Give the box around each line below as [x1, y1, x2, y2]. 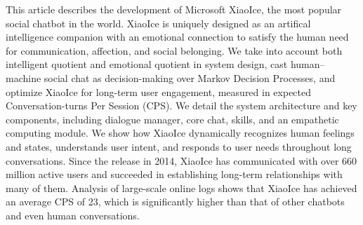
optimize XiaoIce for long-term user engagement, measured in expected [6, 84, 312, 99]
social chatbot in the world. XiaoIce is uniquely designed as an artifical [6, 15, 311, 30]
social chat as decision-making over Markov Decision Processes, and [44, 70, 336, 85]
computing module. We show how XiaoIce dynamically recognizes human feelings [6, 125, 355, 140]
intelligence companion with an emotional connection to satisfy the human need [6, 29, 349, 44]
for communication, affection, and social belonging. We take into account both [6, 43, 343, 57]
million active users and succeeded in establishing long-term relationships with [6, 167, 343, 182]
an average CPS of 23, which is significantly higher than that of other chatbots [6, 194, 345, 209]
